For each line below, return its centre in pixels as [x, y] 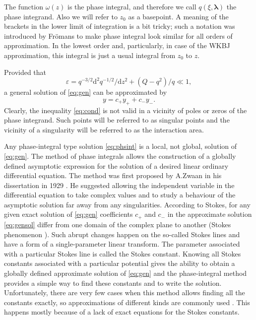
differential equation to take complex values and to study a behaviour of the [120, 195]
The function [24, 6]
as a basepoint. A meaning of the [178, 16]
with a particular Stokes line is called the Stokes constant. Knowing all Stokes [123, 253]
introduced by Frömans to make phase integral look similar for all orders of [118, 35]
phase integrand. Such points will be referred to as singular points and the [117, 120]
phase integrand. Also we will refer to [61, 16]
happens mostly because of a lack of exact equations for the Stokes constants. [122, 312]
